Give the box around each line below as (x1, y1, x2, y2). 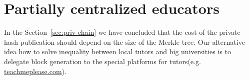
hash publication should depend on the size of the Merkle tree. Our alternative (4, 36, 245, 47)
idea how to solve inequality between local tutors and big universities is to (4, 46, 231, 57)
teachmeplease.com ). (4, 66, 66, 76)
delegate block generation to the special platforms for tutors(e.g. (4, 56, 201, 66)
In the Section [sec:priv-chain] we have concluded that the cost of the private (4, 27, 240, 37)
